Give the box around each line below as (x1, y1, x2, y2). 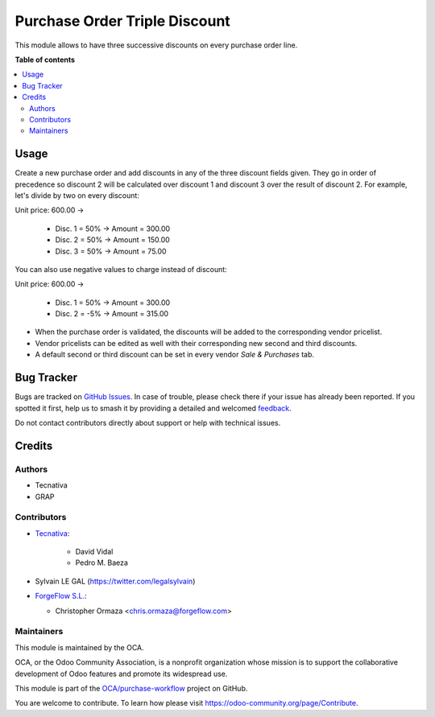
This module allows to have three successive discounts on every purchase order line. (14, 40, 298, 50)
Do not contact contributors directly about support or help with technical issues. (14, 418, 281, 427)
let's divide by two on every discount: (14, 190, 140, 200)
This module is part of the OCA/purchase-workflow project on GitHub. (14, 683, 248, 693)
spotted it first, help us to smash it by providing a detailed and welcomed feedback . (14, 403, 292, 413)
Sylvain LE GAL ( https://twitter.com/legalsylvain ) (35, 576, 196, 586)
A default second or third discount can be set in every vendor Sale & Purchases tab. (35, 350, 314, 360)
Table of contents (14, 55, 76, 64)
